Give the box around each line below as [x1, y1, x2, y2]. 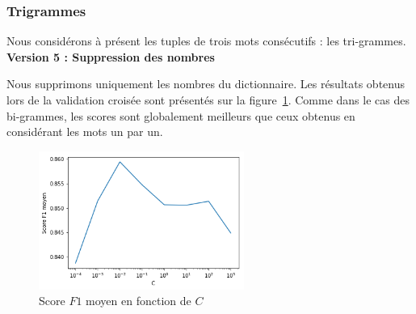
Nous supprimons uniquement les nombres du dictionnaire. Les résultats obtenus [6, 75, 405, 92]
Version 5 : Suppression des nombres [6, 48, 215, 65]
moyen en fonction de [86, 292, 191, 309]
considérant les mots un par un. [6, 123, 163, 140]
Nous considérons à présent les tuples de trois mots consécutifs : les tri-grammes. [6, 32, 406, 49]
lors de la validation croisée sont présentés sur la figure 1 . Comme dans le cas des [6, 91, 410, 108]
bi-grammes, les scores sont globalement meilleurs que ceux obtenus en [6, 107, 355, 124]
